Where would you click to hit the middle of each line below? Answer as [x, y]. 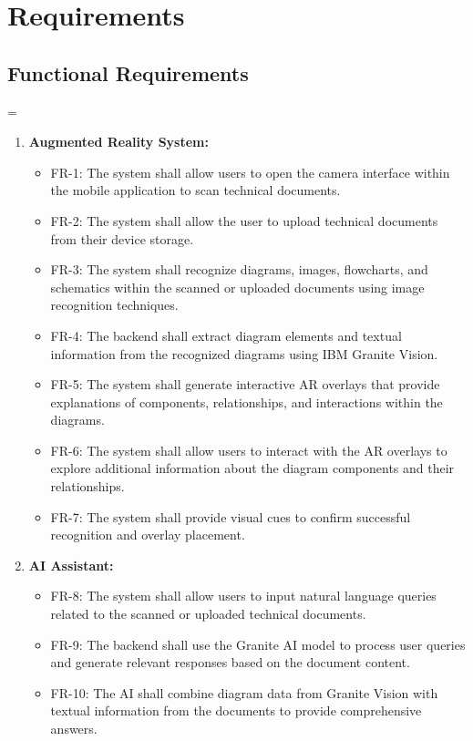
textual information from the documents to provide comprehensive [236, 710]
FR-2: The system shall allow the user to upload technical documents [244, 220]
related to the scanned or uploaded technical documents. [208, 614]
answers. [74, 729]
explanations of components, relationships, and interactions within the [247, 401]
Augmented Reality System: [118, 142]
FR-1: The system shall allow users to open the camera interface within [250, 172]
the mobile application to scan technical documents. [195, 190]
